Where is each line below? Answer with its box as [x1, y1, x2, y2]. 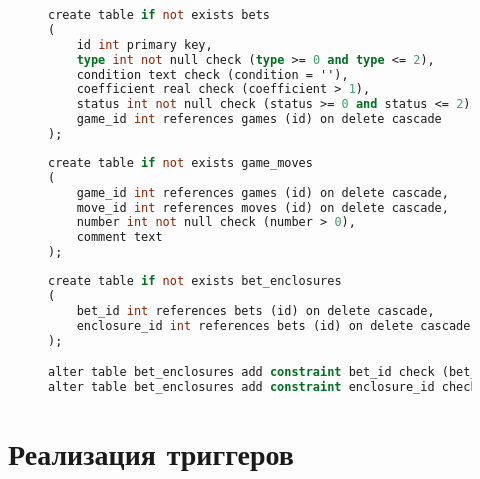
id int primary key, [76, 37, 213, 52]
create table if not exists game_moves [48, 155, 313, 170]
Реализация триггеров [8, 432, 294, 473]
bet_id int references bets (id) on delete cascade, [76, 303, 435, 318]
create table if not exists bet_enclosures [48, 274, 342, 288]
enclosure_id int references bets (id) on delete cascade [76, 318, 471, 333]
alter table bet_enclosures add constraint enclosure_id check [48, 379, 478, 394]
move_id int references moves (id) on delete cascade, [76, 200, 449, 215]
